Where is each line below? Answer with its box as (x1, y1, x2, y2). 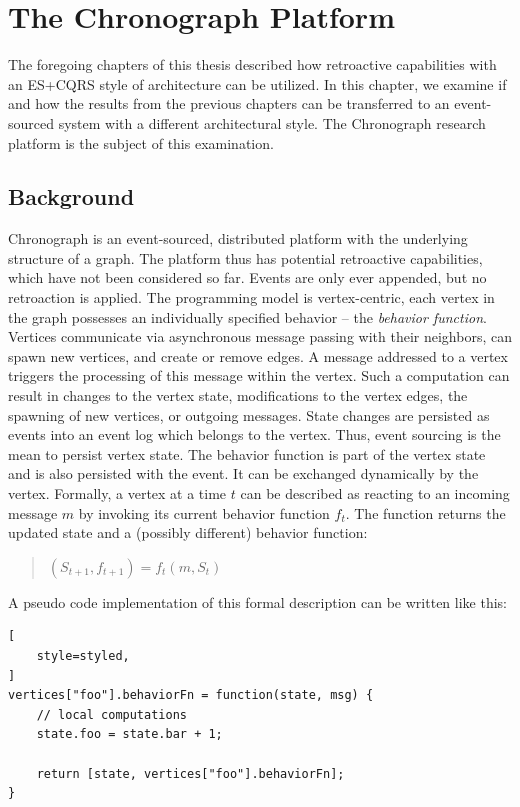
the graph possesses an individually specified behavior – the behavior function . (8, 306, 487, 327)
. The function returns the (345, 502, 506, 523)
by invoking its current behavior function (78, 502, 330, 523)
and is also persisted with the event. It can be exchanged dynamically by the (8, 463, 479, 484)
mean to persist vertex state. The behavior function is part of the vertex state (8, 443, 486, 464)
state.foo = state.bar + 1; (36, 727, 223, 742)
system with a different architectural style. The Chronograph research (58, 112, 486, 133)
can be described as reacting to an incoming (240, 483, 510, 504)
